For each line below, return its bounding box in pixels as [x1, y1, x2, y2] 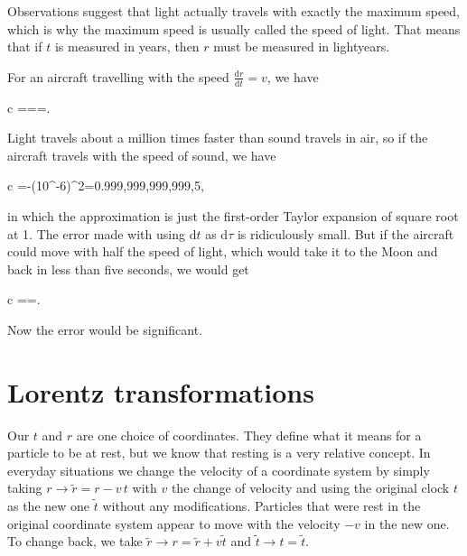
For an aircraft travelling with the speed [7, 67, 229, 86]
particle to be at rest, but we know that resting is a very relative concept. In [7, 443, 431, 462]
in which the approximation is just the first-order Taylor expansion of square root [7, 206, 459, 225]
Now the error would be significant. [7, 320, 203, 338]
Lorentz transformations [7, 373, 314, 410]
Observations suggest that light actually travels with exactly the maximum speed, [7, 2, 461, 20]
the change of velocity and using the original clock [171, 478, 450, 497]
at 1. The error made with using [7, 224, 185, 243]
